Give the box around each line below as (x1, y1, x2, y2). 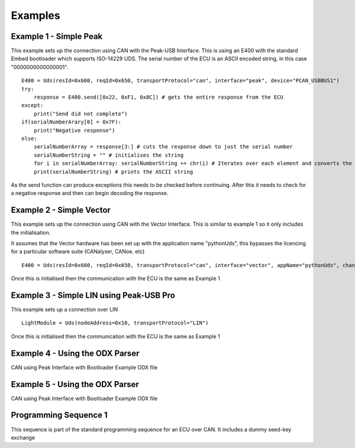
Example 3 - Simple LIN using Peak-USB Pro (11, 290, 176, 300)
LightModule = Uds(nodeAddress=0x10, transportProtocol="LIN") (21, 320, 209, 326)
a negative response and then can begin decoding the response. (11, 190, 169, 197)
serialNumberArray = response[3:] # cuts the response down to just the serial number (33, 144, 293, 150)
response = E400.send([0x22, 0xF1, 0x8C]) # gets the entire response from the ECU (33, 94, 284, 100)
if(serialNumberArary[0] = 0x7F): (21, 119, 121, 125)
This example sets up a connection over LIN (11, 306, 118, 313)
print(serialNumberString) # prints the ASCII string (33, 168, 193, 175)
